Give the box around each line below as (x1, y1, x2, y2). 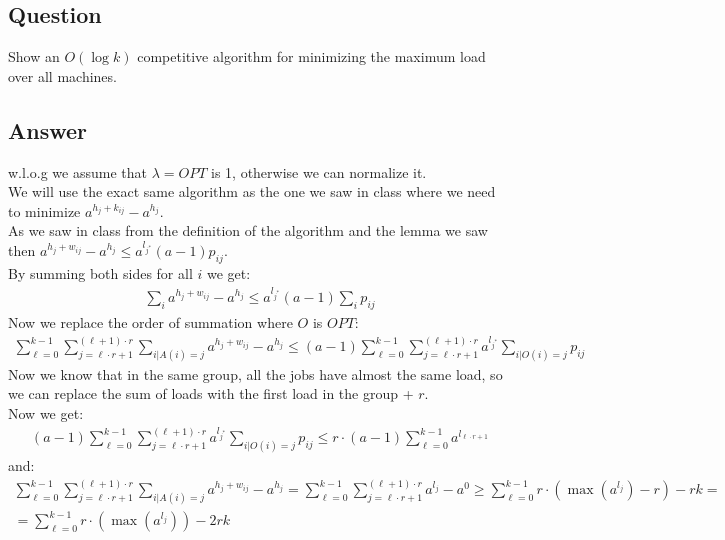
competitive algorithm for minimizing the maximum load (137, 46, 486, 67)
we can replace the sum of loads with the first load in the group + (8, 383, 414, 404)
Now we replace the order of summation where (8, 311, 293, 332)
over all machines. (8, 65, 117, 86)
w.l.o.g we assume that (8, 161, 147, 182)
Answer (8, 114, 88, 145)
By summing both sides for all (8, 263, 193, 284)
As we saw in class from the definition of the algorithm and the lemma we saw (8, 220, 488, 241)
